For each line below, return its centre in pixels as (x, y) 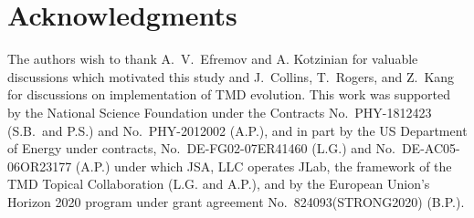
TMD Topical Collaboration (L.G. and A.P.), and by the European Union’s (219, 184)
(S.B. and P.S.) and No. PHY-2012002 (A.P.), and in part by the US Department (237, 130)
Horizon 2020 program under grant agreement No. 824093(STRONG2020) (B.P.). (236, 201)
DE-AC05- (431, 148)
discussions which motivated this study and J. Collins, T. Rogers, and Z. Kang (231, 76)
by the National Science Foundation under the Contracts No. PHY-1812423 (220, 112)
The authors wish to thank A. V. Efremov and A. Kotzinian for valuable (213, 59)
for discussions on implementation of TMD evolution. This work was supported (229, 94)
